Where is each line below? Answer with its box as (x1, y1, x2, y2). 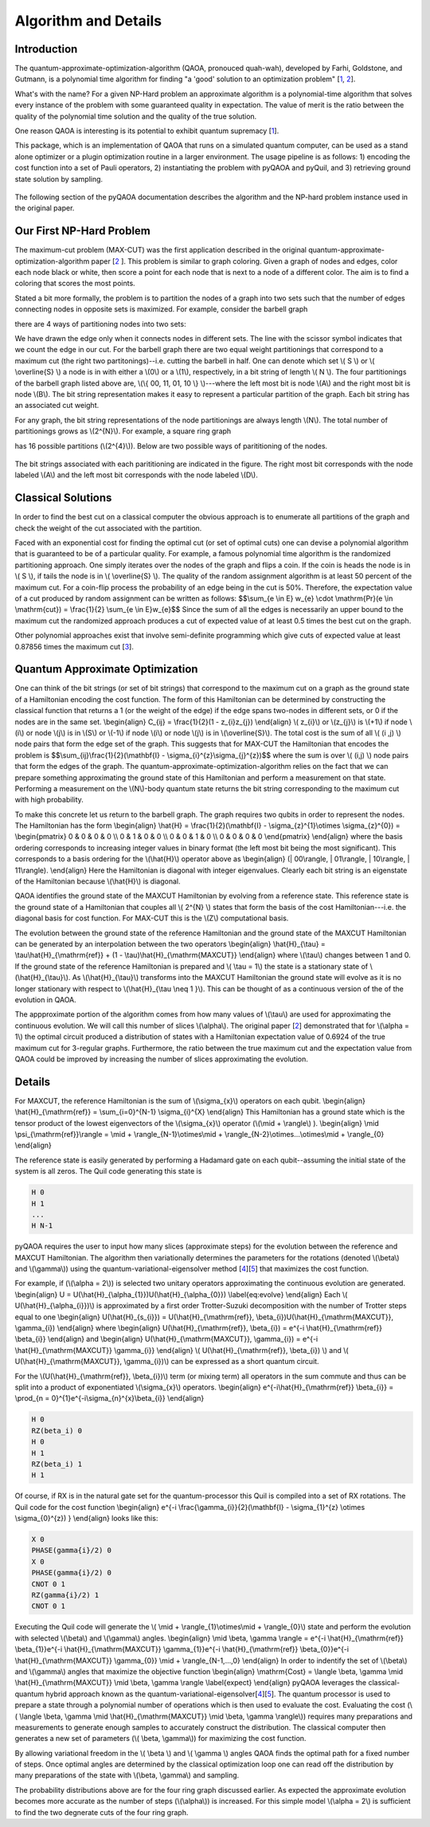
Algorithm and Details (14, 12, 162, 29)
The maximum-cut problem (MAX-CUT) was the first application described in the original (14, 245, 307, 255)
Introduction (14, 42, 78, 56)
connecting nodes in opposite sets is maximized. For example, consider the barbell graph (14, 304, 308, 314)
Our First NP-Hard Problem (14, 224, 151, 238)
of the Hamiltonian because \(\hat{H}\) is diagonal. (14, 876, 181, 886)
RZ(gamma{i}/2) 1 (31, 1590, 100, 1600)
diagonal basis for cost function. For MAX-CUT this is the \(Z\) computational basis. (14, 913, 289, 923)
